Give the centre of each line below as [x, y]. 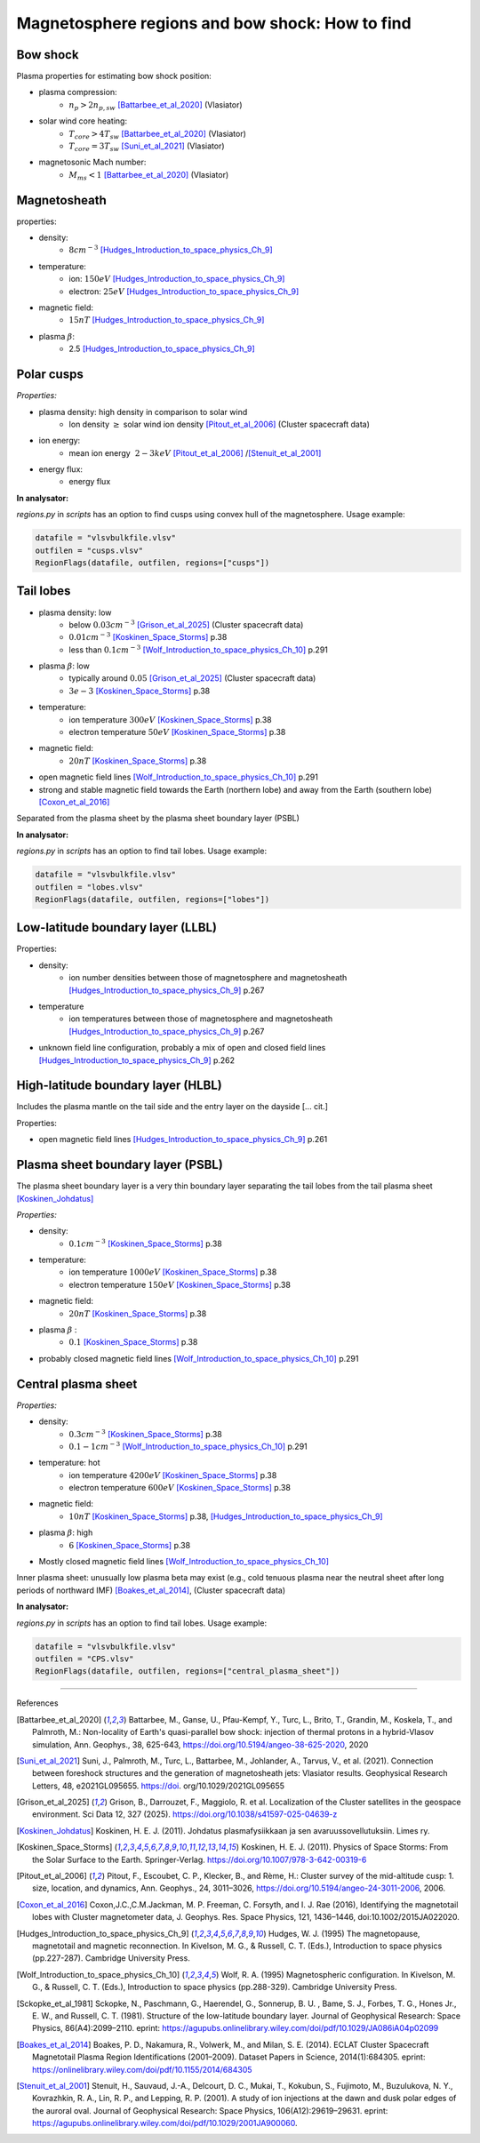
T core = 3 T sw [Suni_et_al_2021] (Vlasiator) [147, 147]
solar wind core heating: [83, 121]
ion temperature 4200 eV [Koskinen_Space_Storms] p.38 [173, 1475]
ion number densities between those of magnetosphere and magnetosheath [208, 978]
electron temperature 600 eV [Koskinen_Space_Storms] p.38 [180, 1488]
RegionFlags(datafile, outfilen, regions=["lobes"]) [152, 899]
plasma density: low [75, 612]
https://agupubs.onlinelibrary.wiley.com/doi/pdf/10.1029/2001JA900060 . [165, 2123]
